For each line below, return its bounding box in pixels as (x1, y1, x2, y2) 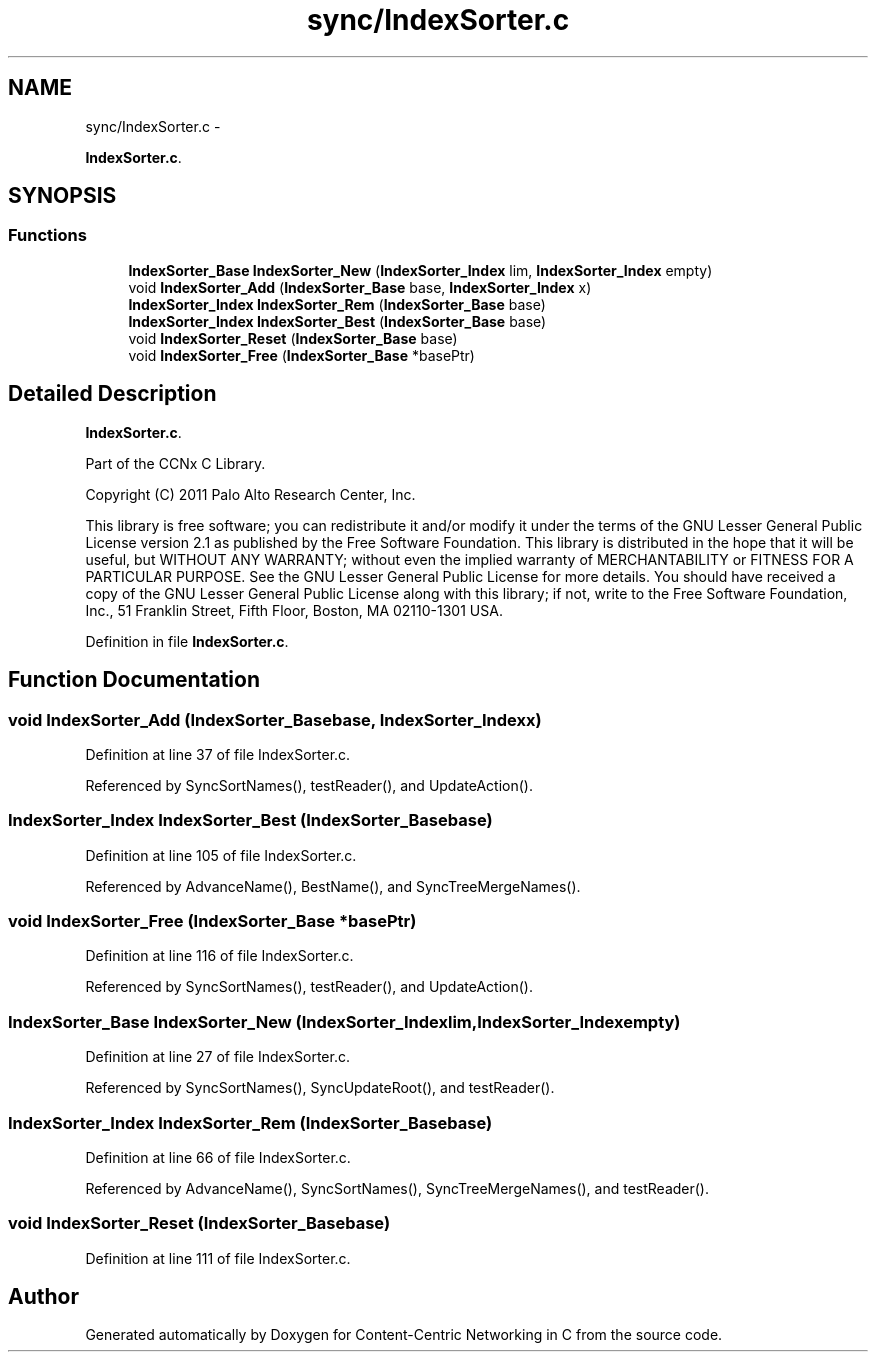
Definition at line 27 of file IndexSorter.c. (85, 1048, 350, 1066)
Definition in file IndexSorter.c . (85, 632, 289, 650)
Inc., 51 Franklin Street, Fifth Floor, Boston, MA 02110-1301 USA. (85, 601, 503, 619)
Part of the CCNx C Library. (85, 454, 266, 472)
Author (8, 1284, 79, 1310)
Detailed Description (8, 381, 217, 407)
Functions (8, 225, 87, 246)
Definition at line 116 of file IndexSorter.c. (85, 947, 354, 965)
